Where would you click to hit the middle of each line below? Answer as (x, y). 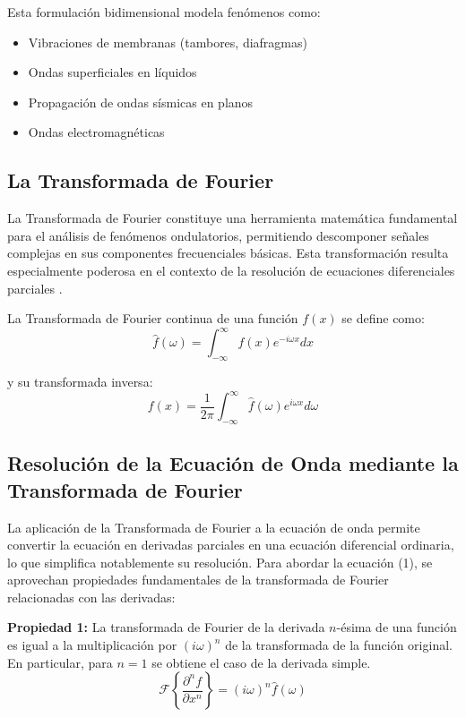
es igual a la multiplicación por (92, 645)
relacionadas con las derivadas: (91, 597)
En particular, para (60, 662)
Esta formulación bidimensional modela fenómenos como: (164, 12)
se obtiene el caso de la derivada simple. (261, 662)
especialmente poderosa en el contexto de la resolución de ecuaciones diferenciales (231, 270)
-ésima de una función (397, 627)
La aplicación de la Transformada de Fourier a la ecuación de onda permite (214, 527)
